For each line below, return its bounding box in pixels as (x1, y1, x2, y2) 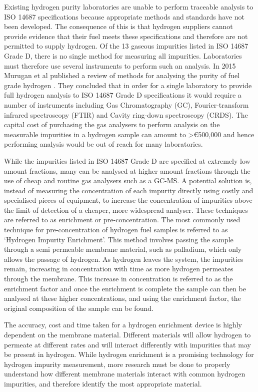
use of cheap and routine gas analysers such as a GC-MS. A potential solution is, (4, 175, 252, 186)
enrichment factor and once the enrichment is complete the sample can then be (4, 283, 246, 293)
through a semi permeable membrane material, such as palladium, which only (4, 244, 242, 254)
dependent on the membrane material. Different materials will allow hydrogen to (4, 329, 251, 339)
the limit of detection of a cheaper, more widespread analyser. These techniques (4, 204, 248, 215)
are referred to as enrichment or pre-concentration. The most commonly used (4, 214, 240, 225)
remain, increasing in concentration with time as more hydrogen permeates (4, 263, 233, 274)
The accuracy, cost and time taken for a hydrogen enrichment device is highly (4, 319, 242, 330)
